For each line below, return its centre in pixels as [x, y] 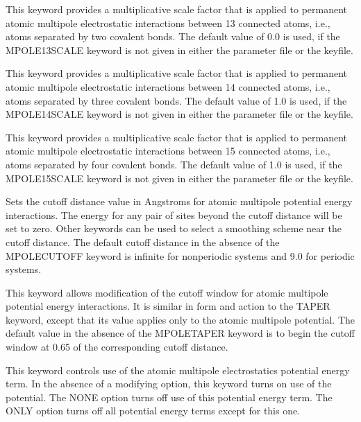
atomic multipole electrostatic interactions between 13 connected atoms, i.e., [168, 23]
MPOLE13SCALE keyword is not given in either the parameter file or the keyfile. [179, 50]
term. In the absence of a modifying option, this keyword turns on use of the [169, 384]
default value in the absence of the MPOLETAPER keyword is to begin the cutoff [180, 333]
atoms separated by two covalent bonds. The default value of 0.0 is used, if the [173, 36]
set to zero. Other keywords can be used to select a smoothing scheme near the [174, 228]
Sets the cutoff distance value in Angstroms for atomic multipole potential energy [179, 201]
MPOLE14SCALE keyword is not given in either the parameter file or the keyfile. [179, 114]
